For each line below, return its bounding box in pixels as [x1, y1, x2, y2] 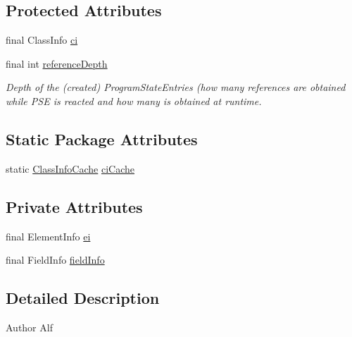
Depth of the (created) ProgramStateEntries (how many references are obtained [6, 80, 346, 94]
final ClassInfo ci [6, 32, 78, 47]
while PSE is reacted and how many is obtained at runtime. [6, 93, 262, 108]
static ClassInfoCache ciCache [6, 161, 134, 176]
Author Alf [6, 319, 53, 334]
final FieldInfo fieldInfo [6, 252, 105, 267]
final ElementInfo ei [6, 228, 91, 243]
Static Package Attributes [6, 128, 198, 149]
